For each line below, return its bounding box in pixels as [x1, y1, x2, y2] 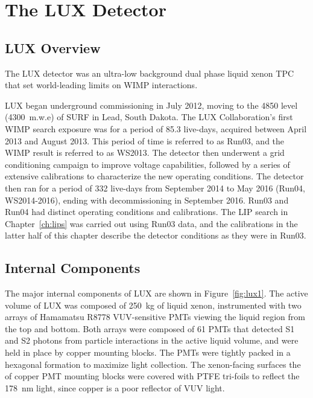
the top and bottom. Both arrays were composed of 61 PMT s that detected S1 [5, 322, 295, 335]
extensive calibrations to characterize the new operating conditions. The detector [5, 170, 304, 182]
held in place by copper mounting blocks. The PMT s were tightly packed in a [5, 346, 291, 359]
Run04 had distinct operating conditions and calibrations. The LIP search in [5, 205, 288, 218]
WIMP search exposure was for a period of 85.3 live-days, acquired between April [5, 122, 307, 135]
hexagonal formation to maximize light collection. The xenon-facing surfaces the [5, 358, 301, 370]
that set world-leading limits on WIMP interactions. [5, 79, 198, 91]
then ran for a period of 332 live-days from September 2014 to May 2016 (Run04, [5, 181, 305, 194]
